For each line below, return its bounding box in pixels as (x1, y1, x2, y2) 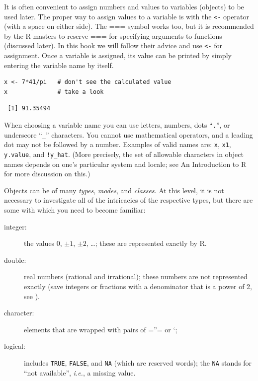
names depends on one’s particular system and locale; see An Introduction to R (4, 158, 247, 169)
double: (4, 254, 26, 265)
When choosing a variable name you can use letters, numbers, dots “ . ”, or (4, 120, 230, 130)
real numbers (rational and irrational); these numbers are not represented (24, 271, 248, 282)
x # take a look (4, 88, 104, 95)
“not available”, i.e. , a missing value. (24, 367, 136, 378)
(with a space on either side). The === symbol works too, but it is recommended (4, 21, 254, 31)
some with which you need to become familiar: (4, 205, 146, 215)
